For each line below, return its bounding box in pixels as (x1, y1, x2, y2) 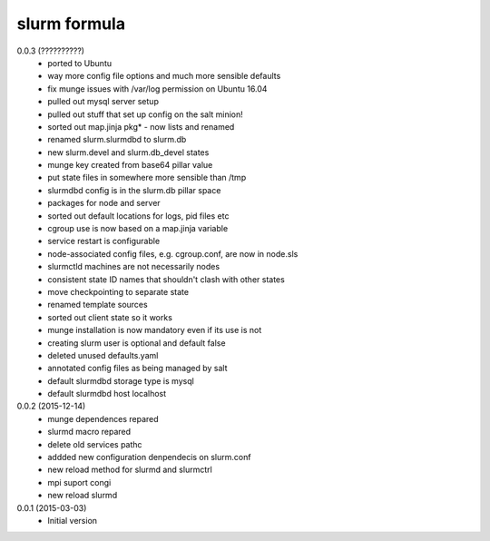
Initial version (47, 516, 98, 526)
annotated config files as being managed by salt (47, 363, 228, 374)
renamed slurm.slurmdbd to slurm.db (47, 134, 187, 145)
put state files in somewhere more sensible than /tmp (47, 172, 247, 183)
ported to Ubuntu (47, 57, 113, 68)
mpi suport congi (47, 477, 112, 487)
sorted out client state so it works (47, 311, 172, 322)
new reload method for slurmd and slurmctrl (47, 464, 212, 476)
